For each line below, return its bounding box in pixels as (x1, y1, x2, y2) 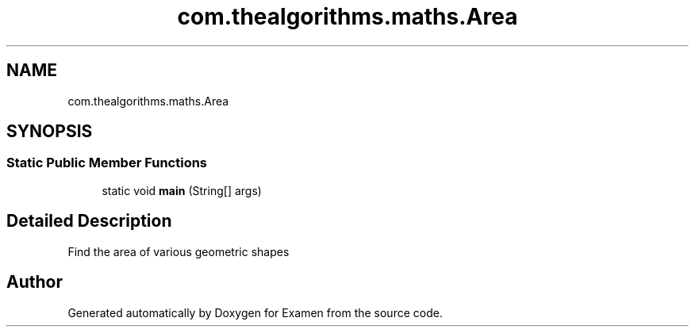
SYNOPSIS (6, 121, 93, 142)
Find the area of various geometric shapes (67, 244, 290, 258)
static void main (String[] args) (102, 183, 262, 197)
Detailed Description (6, 211, 172, 232)
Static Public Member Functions (6, 155, 208, 171)
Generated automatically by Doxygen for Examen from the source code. (67, 305, 443, 320)
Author (6, 272, 63, 293)
